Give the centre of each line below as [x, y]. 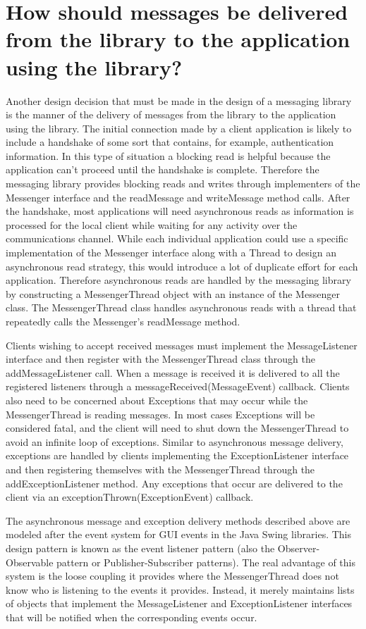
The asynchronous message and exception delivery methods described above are [178, 520]
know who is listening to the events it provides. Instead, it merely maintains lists [180, 589]
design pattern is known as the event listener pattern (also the [140, 548]
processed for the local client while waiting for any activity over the [152, 224]
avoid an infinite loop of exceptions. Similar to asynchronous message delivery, [175, 441]
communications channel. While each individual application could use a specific [177, 238]
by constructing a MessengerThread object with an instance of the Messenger [173, 293]
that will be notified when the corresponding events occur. [132, 617]
